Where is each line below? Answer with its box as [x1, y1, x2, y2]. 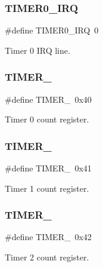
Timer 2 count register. [5, 251, 89, 263]
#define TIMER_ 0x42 [5, 231, 92, 243]
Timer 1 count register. [5, 182, 89, 194]
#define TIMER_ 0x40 [5, 93, 92, 105]
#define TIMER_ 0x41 [5, 162, 92, 174]
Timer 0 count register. [5, 113, 89, 125]
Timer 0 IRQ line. [5, 44, 70, 56]
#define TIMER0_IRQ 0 [5, 24, 99, 36]
